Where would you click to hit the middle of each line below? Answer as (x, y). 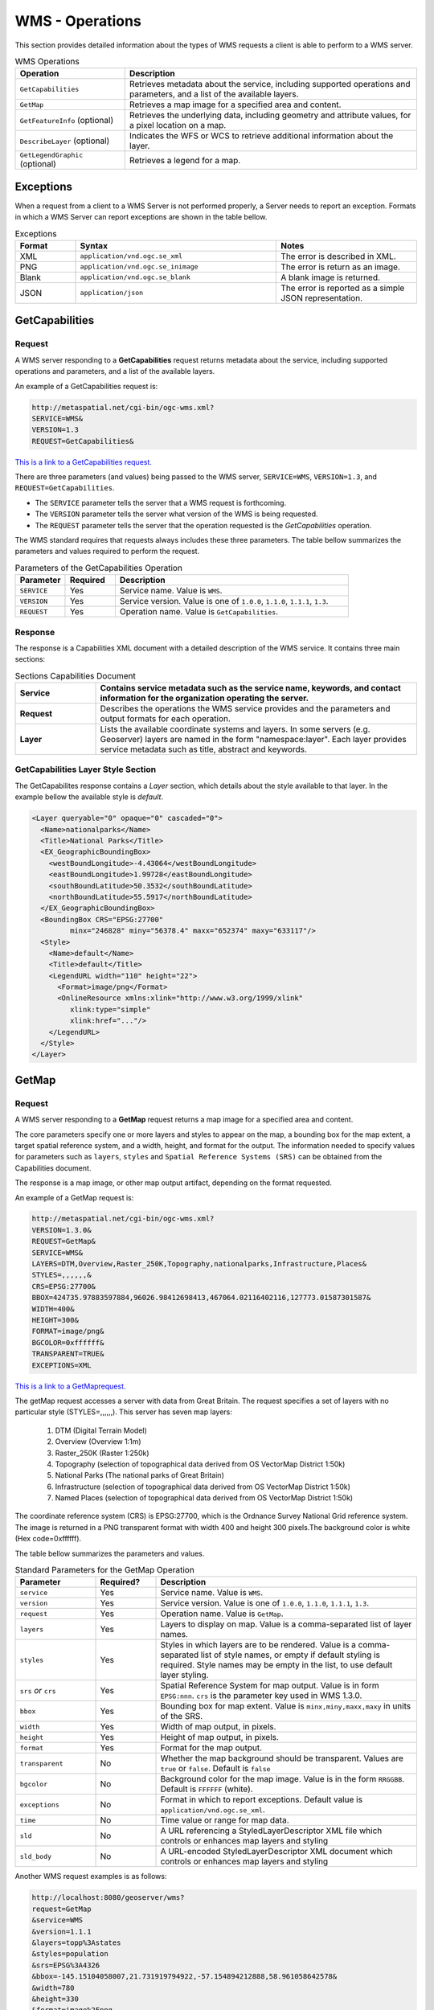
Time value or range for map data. (225, 1820)
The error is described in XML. (339, 256)
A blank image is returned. (331, 277)
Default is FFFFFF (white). (207, 1789)
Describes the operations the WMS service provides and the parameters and (245, 709)
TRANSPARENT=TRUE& (68, 1354)
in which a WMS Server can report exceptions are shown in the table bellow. (141, 217)
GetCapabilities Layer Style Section (86, 769)
